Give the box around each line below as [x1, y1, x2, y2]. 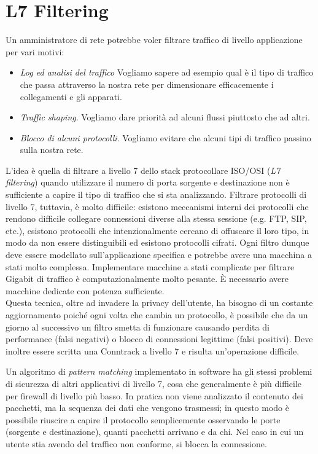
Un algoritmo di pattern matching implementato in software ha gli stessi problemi [6, 365, 312, 378]
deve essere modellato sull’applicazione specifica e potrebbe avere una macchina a [6, 248, 312, 261]
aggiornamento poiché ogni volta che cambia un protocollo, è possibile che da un [6, 308, 308, 321]
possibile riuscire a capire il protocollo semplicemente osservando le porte [6, 413, 281, 426]
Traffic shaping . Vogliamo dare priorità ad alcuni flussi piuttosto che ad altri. [20, 111, 310, 123]
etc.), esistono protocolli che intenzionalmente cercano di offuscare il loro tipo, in [6, 224, 309, 237]
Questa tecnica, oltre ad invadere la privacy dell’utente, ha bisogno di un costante [6, 296, 313, 309]
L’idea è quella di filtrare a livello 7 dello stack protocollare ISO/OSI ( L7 [6, 163, 281, 176]
